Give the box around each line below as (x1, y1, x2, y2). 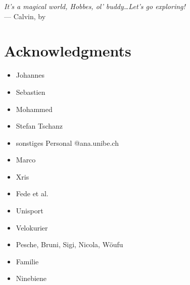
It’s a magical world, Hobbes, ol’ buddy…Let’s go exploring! (4, 1, 185, 11)
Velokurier (16, 222, 48, 233)
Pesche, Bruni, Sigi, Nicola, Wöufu (16, 239, 123, 250)
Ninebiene (16, 273, 47, 283)
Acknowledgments (4, 40, 131, 61)
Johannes (16, 70, 45, 80)
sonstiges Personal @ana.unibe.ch (16, 137, 119, 148)
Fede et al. (16, 188, 49, 199)
